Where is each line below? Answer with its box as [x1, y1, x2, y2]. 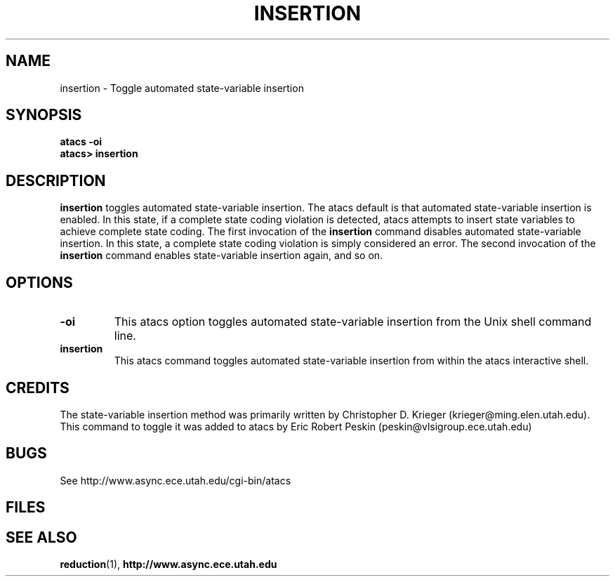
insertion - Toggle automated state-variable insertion [60, 81, 304, 94]
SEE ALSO [6, 528, 77, 546]
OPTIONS [6, 273, 73, 291]
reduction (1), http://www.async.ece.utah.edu [60, 558, 277, 571]
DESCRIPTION [6, 171, 106, 190]
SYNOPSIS [6, 106, 82, 124]
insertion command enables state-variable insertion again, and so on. [60, 249, 383, 262]
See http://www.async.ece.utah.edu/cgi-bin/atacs [60, 474, 291, 487]
